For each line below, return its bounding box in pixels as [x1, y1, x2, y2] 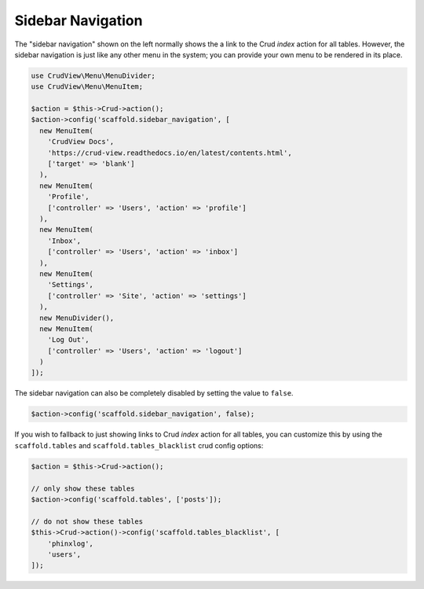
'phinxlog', [47, 539, 94, 548]
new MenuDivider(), [39, 313, 115, 322]
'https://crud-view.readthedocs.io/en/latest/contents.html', [47, 148, 292, 157]
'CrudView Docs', [47, 138, 115, 146]
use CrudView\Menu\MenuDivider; [31, 71, 156, 80]
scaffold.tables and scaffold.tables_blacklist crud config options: [14, 440, 264, 450]
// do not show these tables [31, 517, 144, 526]
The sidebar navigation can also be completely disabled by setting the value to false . [14, 388, 294, 398]
